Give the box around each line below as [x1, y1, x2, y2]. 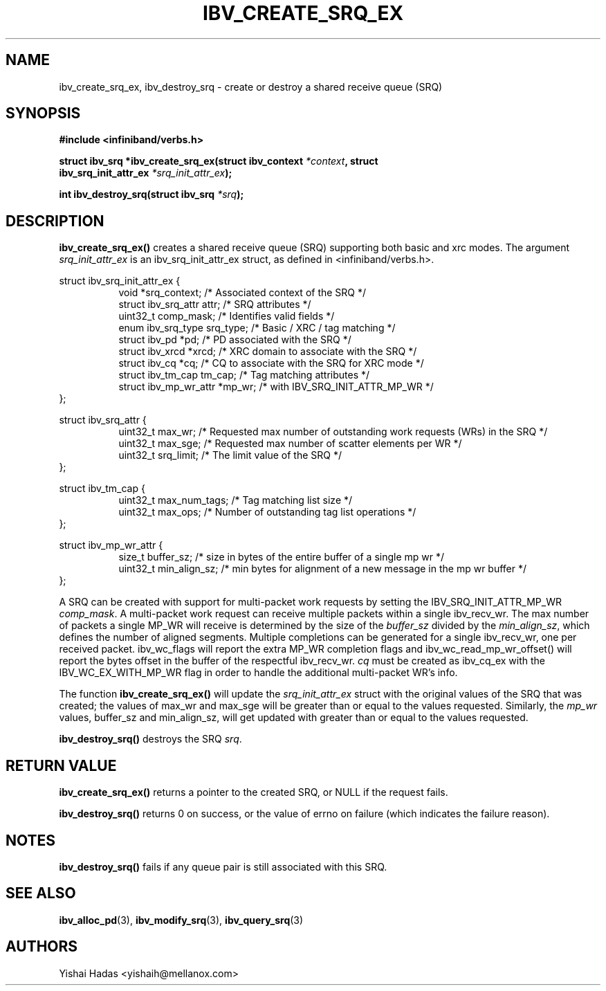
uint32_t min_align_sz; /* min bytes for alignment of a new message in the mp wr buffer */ [118, 563, 527, 575]
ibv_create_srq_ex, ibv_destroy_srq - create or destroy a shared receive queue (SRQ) [59, 80, 443, 93]
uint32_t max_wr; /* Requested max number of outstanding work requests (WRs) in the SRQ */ [118, 426, 548, 438]
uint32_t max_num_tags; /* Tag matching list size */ [118, 494, 353, 507]
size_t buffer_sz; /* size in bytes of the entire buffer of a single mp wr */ [118, 551, 445, 563]
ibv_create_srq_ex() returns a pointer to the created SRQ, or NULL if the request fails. [59, 786, 448, 799]
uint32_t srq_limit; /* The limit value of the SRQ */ [118, 449, 342, 462]
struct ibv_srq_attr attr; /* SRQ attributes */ [118, 298, 311, 311]
